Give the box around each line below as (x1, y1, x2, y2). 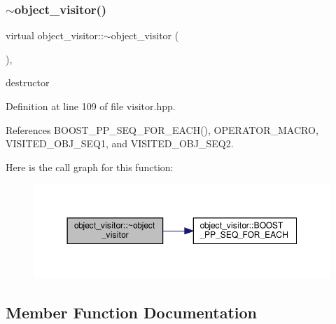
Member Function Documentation (6, 301, 258, 323)
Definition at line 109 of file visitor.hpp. (6, 99, 176, 113)
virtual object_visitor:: (6, 28, 104, 43)
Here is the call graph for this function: (6, 159, 174, 174)
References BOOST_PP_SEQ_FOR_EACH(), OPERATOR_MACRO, (6, 122, 318, 137)
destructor (6, 75, 50, 90)
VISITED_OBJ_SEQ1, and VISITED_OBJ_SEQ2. (6, 136, 234, 151)
